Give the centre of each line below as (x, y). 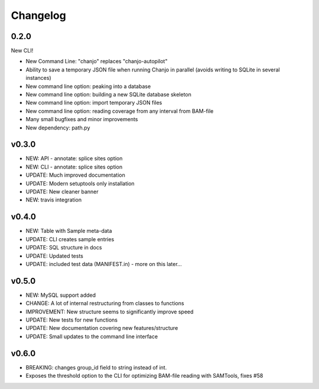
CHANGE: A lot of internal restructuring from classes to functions (105, 303)
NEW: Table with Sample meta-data (69, 231)
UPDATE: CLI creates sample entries (70, 239)
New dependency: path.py (58, 128)
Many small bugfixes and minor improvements (82, 119)
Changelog (38, 15)
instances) (38, 78)
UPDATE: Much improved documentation (75, 175)
